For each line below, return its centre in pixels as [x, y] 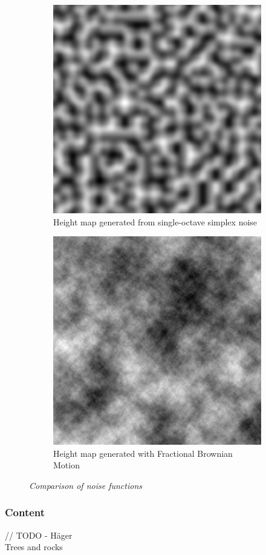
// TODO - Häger [39, 535]
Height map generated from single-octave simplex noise [155, 221]
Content [25, 512]
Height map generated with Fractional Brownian [143, 453]
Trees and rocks [34, 547]
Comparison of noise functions [86, 485]
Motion [66, 465]
